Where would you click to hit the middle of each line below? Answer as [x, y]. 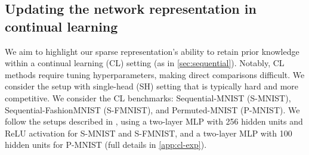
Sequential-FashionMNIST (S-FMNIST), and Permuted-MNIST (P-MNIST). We [152, 109]
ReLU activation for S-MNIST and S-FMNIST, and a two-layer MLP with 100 [149, 133]
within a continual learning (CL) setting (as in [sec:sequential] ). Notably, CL [145, 63]
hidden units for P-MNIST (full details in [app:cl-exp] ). [106, 145]
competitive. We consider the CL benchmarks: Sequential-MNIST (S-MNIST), [148, 97]
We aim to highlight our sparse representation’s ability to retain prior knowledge [152, 51]
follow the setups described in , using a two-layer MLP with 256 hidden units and [154, 121]
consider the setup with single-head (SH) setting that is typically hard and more [152, 86]
